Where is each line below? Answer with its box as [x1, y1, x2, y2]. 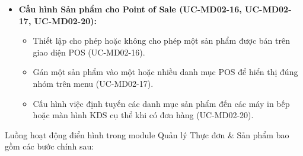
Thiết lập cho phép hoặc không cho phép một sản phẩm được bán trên [33, 34, 290, 47]
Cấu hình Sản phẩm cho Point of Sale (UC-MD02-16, [18, 3, 242, 15]
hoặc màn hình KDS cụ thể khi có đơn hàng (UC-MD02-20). [33, 109, 254, 121]
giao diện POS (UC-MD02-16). [33, 45, 145, 58]
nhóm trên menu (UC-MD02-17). [33, 77, 154, 89]
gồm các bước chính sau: [5, 140, 94, 152]
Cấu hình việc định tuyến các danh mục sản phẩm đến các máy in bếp [33, 97, 290, 109]
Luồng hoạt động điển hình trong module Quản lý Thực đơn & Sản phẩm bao [5, 128, 289, 141]
